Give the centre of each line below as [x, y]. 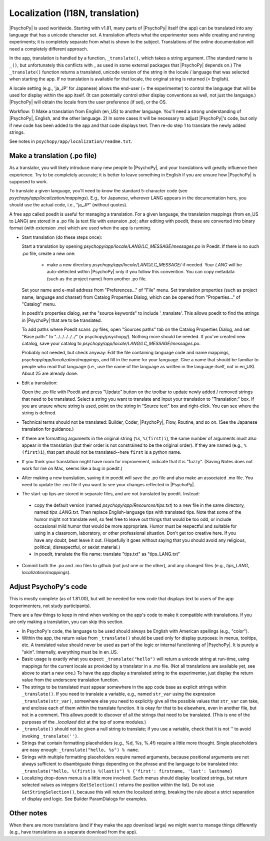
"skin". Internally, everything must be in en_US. [70, 652]
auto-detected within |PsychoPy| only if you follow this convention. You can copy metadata [141, 272]
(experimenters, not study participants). [50, 606]
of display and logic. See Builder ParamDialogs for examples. [84, 799]
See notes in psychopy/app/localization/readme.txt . [71, 141]
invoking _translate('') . [50, 736]
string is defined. [39, 413]
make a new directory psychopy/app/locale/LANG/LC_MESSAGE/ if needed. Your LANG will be [144, 265]
